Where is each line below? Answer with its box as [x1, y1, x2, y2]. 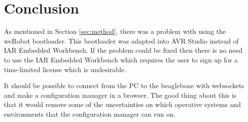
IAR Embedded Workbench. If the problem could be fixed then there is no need [4, 45, 243, 55]
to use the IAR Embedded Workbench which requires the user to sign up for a [4, 54, 238, 64]
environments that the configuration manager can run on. [4, 108, 176, 119]
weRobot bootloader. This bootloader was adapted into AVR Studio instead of [4, 35, 239, 46]
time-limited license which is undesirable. [4, 64, 127, 74]
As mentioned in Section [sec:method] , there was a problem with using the [4, 26, 226, 36]
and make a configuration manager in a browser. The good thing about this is [4, 90, 237, 100]
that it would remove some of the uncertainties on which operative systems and [4, 99, 241, 109]
